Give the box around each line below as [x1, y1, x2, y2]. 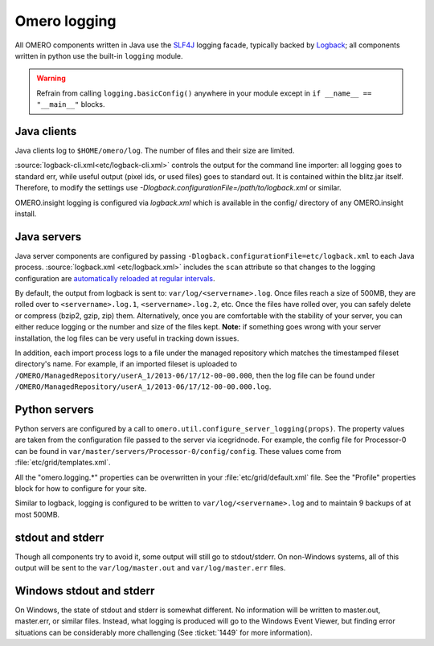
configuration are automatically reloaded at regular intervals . [14, 273, 215, 283]
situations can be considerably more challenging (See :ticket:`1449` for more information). [14, 628, 313, 637]
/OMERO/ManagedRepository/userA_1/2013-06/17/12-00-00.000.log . [14, 382, 272, 391]
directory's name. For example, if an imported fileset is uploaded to [14, 359, 237, 369]
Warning [36, 73, 66, 84]
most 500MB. [14, 509, 60, 519]
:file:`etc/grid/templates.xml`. [14, 458, 111, 468]
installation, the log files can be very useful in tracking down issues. [14, 333, 240, 343]
